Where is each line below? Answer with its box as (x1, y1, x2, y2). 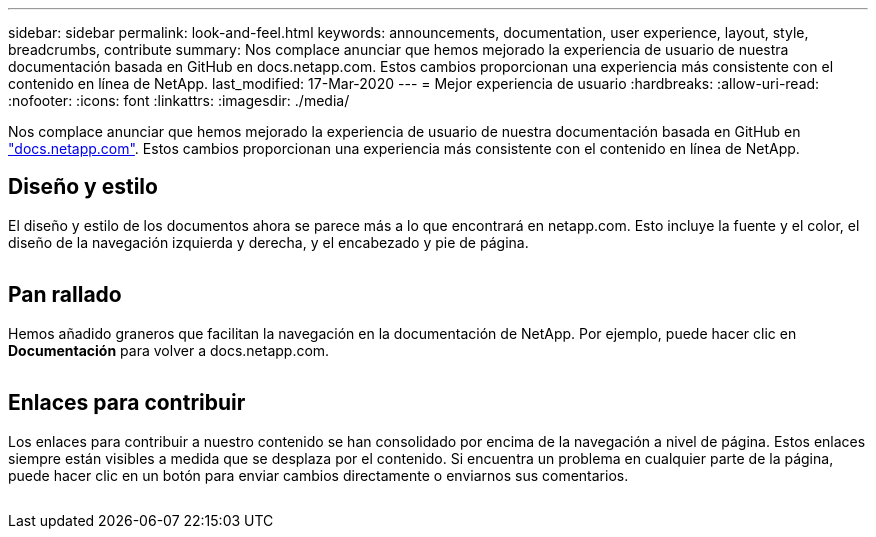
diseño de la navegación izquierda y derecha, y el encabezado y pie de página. (8, 233, 529, 251)
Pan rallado (8, 282, 122, 308)
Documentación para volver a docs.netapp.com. (8, 341, 330, 359)
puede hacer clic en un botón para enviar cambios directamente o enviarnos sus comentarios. (8, 466, 629, 484)
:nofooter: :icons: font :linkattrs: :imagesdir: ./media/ (8, 92, 350, 109)
